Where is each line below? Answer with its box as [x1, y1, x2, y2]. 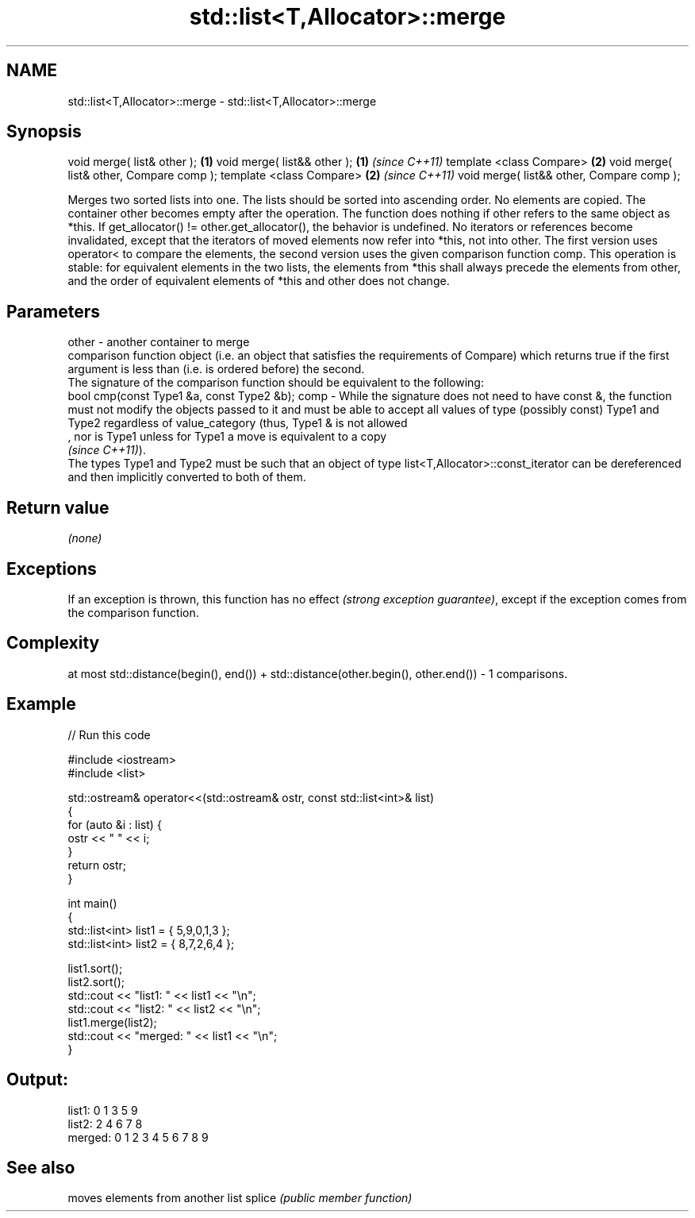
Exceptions [6, 558, 97, 579]
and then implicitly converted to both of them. [67, 470, 306, 484]
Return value [6, 497, 109, 518]
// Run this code [67, 727, 151, 742]
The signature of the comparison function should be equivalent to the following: [67, 376, 484, 390]
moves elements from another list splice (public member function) [67, 1191, 413, 1205]
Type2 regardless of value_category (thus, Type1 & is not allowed [67, 416, 408, 430]
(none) [67, 531, 102, 545]
